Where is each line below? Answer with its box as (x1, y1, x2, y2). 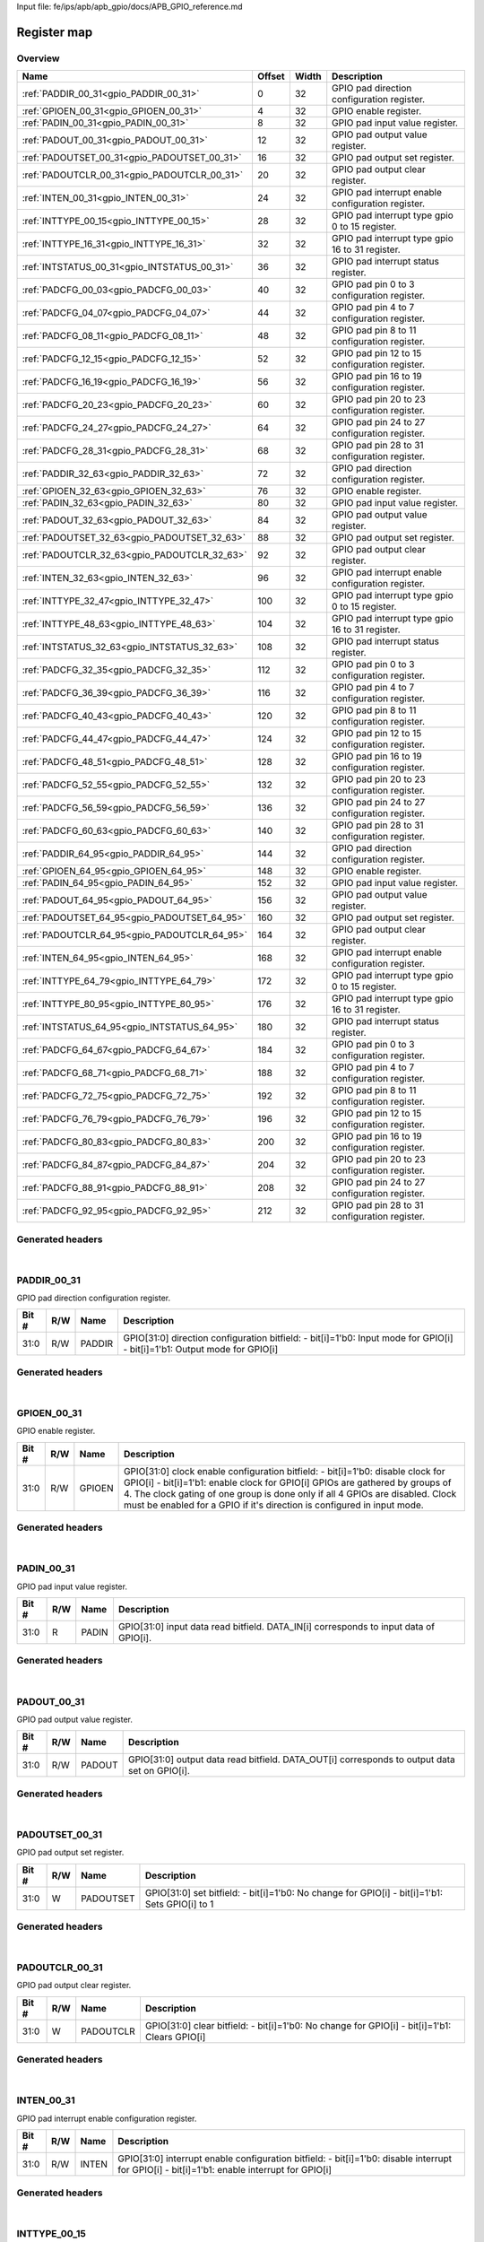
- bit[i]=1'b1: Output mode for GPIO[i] (122, 1343, 278, 1356)
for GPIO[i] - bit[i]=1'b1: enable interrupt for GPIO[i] (117, 2164, 332, 2177)
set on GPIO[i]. (127, 1765, 190, 1777)
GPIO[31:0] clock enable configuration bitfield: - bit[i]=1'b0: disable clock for (123, 1464, 445, 1477)
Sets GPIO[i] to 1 (144, 1898, 214, 1910)
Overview (16, 52, 60, 65)
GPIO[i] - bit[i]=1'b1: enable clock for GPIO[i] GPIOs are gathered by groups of (123, 1476, 452, 1489)
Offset (256, 70, 286, 83)
